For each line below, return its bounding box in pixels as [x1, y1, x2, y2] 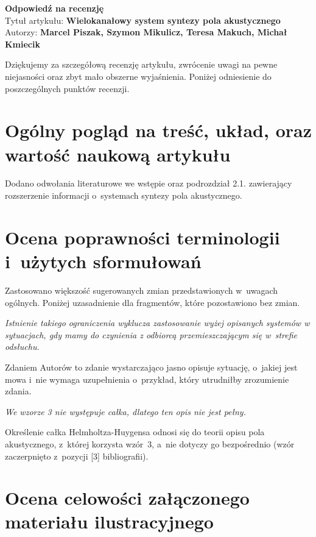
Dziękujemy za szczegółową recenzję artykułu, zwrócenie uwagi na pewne [5, 58, 278, 71]
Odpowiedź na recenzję [5, 2, 104, 14]
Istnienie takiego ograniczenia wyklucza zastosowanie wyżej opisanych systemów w [5, 316, 310, 329]
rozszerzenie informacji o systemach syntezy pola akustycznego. [5, 189, 242, 202]
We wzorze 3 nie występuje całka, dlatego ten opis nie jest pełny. [5, 405, 246, 418]
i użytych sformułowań [5, 249, 202, 274]
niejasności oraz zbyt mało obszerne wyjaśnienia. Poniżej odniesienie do [5, 69, 272, 82]
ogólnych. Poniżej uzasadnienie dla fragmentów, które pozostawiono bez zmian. [5, 296, 300, 308]
